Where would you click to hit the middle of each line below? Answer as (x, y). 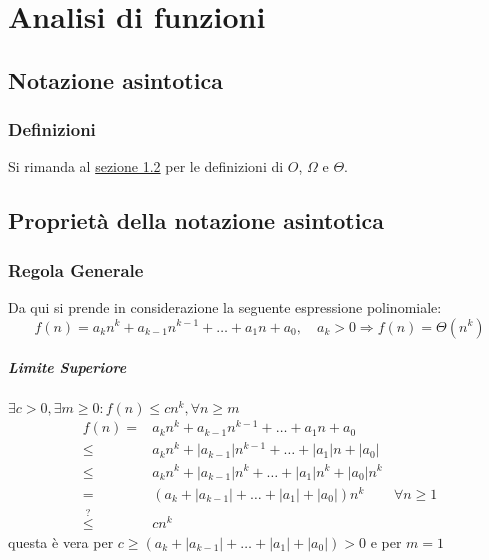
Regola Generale (76, 269)
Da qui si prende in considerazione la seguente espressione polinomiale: (225, 306)
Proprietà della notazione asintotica (196, 220)
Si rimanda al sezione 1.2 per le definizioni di (146, 166)
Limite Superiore (67, 367)
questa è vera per (61, 541)
